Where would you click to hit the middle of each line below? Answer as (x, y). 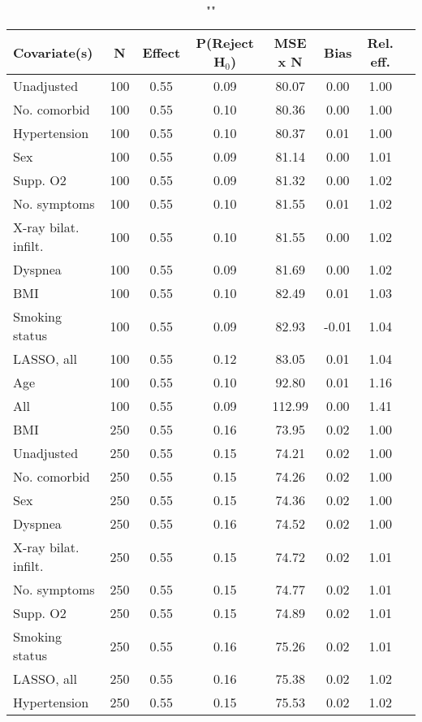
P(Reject (225, 43)
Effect (161, 52)
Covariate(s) (53, 52)
